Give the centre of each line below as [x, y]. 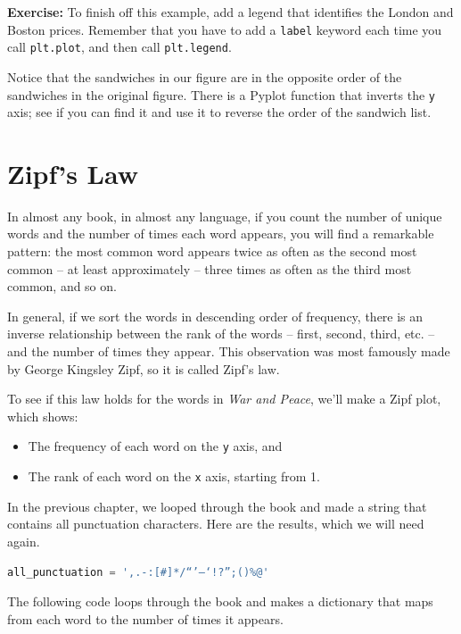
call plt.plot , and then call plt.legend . [119, 47]
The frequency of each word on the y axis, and [155, 446]
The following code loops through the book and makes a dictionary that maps [220, 601]
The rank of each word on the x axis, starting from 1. [174, 476]
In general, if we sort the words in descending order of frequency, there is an [215, 316]
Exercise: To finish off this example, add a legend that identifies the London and [230, 12]
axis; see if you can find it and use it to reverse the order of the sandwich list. [219, 112]
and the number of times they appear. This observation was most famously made [229, 351]
